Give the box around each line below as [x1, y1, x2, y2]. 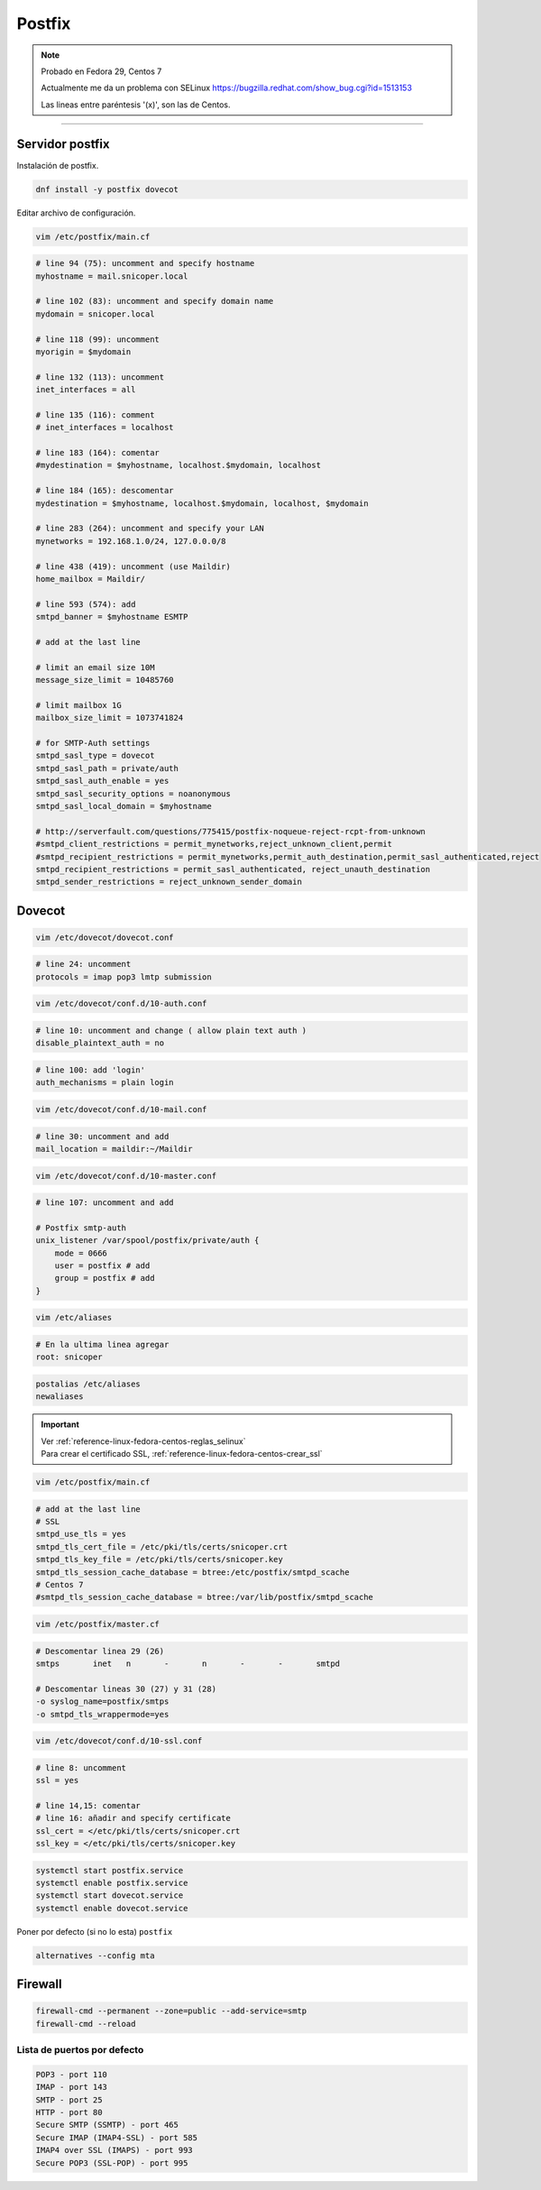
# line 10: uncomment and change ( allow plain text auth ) [35, 1026, 307, 1036]
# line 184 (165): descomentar [35, 485, 175, 496]
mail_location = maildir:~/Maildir [35, 1144, 193, 1154]
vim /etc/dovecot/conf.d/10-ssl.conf [35, 1736, 203, 1746]
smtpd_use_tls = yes [35, 1529, 126, 1540]
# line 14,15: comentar [35, 1800, 142, 1810]
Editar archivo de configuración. [16, 207, 136, 218]
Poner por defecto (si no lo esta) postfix [16, 1926, 173, 1937]
